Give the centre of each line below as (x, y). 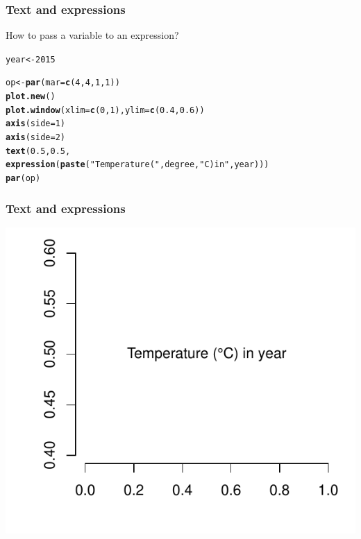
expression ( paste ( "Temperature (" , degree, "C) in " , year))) (137, 165)
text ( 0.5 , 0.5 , (38, 151)
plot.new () (31, 97)
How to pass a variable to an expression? (92, 35)
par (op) (23, 179)
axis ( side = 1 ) (35, 124)
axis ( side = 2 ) (35, 138)
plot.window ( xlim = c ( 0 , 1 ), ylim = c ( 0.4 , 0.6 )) (105, 110)
